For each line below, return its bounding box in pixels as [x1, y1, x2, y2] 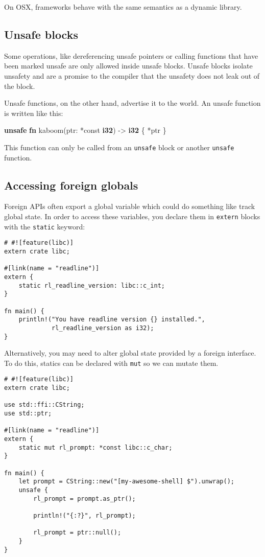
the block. [4, 80, 35, 91]
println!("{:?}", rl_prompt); [33, 512, 136, 519]
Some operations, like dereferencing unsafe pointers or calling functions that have [4, 50, 258, 61]
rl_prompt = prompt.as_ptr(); [33, 495, 136, 502]
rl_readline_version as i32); [52, 324, 154, 332]
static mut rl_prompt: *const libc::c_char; [18, 444, 173, 451]
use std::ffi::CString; [4, 401, 85, 409]
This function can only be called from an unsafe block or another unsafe [4, 142, 234, 152]
